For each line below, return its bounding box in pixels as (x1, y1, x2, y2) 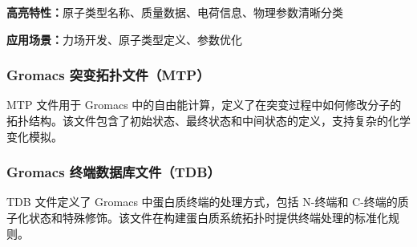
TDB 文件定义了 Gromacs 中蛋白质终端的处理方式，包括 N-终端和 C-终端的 (6, 193, 398, 210)
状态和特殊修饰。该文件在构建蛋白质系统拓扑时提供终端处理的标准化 (28, 209, 388, 225)
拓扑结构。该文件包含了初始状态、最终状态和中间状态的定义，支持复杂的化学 (6, 112, 411, 128)
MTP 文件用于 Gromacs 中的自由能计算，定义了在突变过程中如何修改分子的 (6, 96, 402, 113)
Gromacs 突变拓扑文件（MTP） (6, 65, 210, 85)
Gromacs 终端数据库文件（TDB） (6, 162, 221, 182)
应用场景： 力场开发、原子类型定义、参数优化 (6, 30, 242, 47)
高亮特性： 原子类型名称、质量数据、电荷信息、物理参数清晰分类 (6, 4, 343, 20)
